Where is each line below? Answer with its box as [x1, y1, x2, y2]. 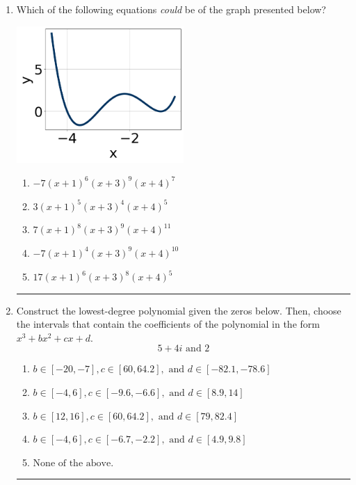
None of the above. [33, 458, 114, 468]
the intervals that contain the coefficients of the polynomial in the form [16, 317, 320, 331]
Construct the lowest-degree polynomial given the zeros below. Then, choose [16, 303, 341, 317]
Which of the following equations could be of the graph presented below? [16, 2, 326, 16]
